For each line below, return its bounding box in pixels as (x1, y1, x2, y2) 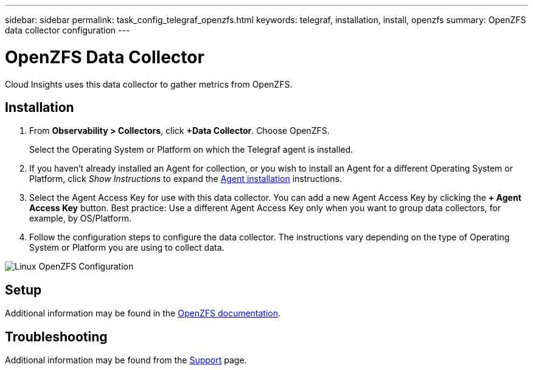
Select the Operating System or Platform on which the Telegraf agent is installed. (29, 144, 354, 155)
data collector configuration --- (5, 25, 130, 35)
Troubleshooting (5, 329, 108, 344)
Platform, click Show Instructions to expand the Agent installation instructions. (29, 173, 342, 184)
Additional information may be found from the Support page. (5, 355, 247, 366)
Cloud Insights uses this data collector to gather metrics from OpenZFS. (5, 79, 293, 89)
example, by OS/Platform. (29, 213, 131, 224)
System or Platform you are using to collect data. (29, 242, 225, 253)
